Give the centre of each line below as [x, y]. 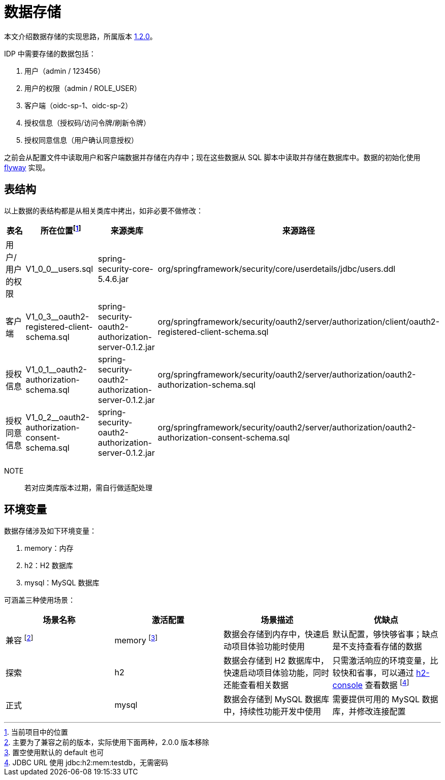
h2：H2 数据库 [49, 565]
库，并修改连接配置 [369, 712]
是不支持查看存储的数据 [377, 646]
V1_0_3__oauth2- [57, 316]
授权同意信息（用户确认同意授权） [81, 140]
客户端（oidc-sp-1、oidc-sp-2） [78, 105]
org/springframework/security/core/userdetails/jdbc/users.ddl [277, 269]
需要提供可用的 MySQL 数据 [385, 699]
